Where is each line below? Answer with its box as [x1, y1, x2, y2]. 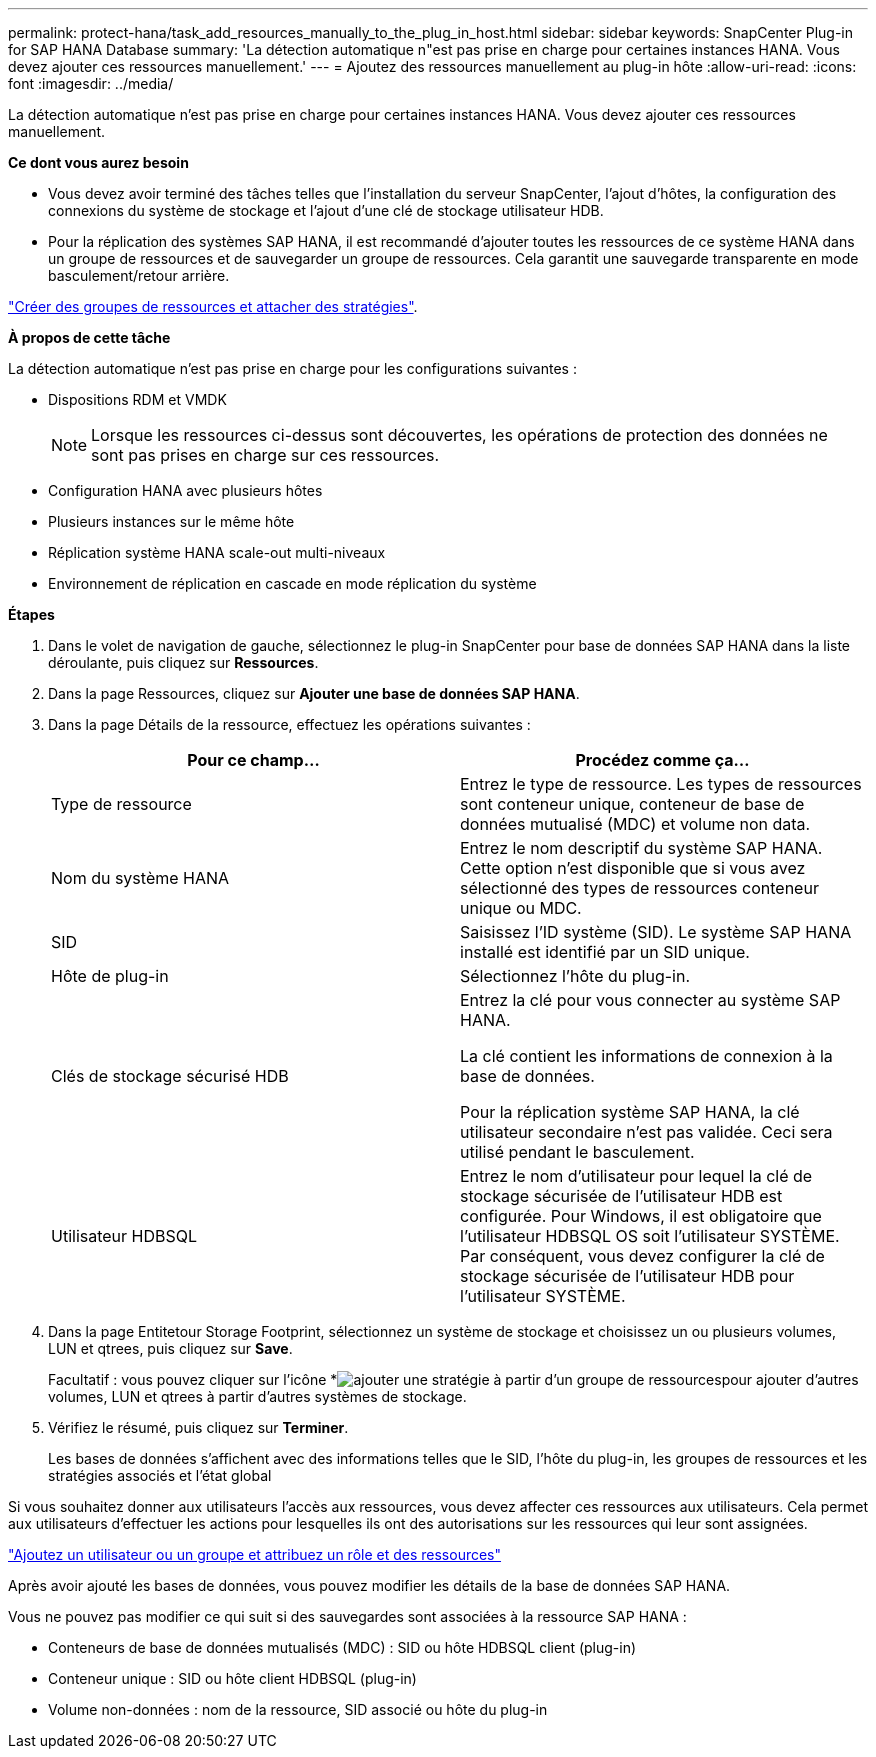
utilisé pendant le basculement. [460, 1142, 695, 1162]
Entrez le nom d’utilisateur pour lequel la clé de [460, 1166, 813, 1186]
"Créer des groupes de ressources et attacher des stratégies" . [8, 298, 418, 315]
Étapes [8, 606, 55, 623]
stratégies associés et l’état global [48, 1467, 272, 1484]
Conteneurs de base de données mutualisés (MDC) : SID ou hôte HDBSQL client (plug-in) [48, 1639, 637, 1656]
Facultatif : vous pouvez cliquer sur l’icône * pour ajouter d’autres [48, 1371, 859, 1388]
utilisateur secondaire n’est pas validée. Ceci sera [460, 1122, 833, 1142]
